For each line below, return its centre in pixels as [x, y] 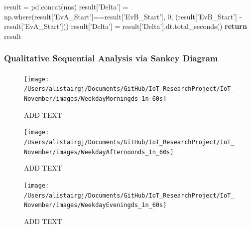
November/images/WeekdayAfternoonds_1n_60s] [99, 152]
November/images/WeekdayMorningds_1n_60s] [95, 99]
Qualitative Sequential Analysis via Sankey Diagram [111, 58]
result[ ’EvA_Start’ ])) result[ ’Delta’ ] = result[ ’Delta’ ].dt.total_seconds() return [125, 26]
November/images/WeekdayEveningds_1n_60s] [95, 205]
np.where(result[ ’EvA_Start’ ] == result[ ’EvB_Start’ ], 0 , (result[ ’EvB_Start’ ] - [123, 16]
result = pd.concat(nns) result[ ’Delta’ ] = [66, 6]
